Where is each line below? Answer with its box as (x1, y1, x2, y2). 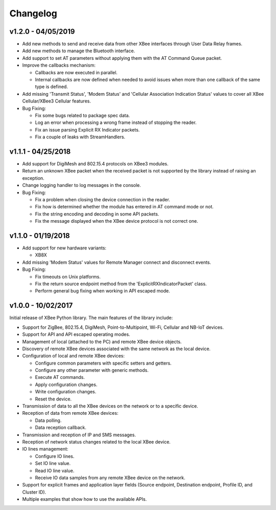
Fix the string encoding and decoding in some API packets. (35, 210, 159, 217)
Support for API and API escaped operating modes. (22, 331, 130, 337)
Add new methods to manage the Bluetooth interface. (22, 48, 135, 54)
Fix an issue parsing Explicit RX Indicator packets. (35, 126, 140, 133)
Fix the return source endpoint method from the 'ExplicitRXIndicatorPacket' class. (35, 281, 207, 287)
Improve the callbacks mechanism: (22, 62, 96, 69)
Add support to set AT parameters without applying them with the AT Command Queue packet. (22, 55, 222, 61)
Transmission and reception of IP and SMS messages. (22, 432, 136, 438)
